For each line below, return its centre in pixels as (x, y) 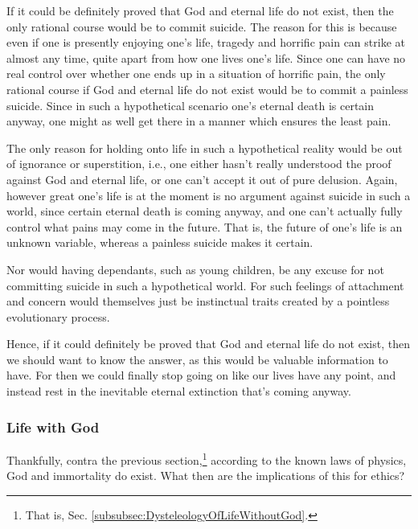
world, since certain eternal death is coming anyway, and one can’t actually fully (205, 211)
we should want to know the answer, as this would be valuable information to (197, 359)
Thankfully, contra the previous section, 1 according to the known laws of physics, (207, 458)
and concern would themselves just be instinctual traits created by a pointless (198, 301)
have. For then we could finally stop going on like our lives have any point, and (201, 375)
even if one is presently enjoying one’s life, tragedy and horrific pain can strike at (206, 42)
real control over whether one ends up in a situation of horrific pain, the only (196, 74)
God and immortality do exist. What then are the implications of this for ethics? (206, 476)
